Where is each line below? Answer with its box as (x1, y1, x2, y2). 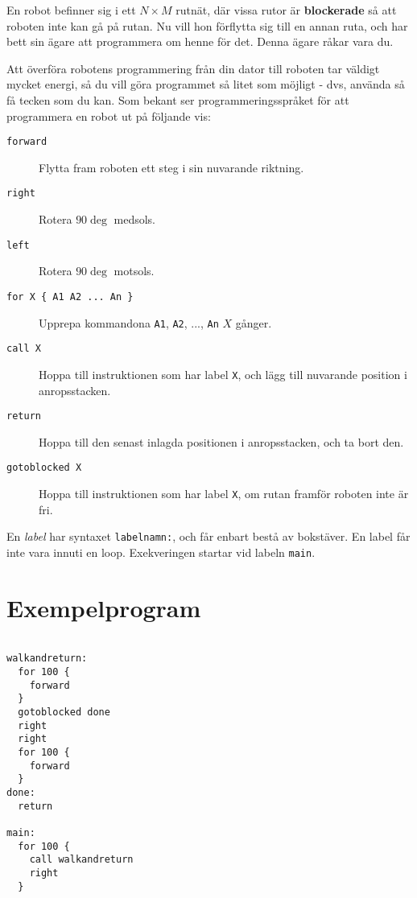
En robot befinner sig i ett (6, 2, 136, 18)
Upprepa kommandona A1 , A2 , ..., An (39, 314, 219, 331)
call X (6, 343, 41, 355)
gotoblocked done (18, 706, 110, 718)
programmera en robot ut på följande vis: (6, 107, 211, 124)
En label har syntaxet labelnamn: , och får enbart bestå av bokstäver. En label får (6, 528, 411, 545)
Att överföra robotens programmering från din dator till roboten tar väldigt (6, 60, 380, 76)
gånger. (235, 314, 272, 331)
